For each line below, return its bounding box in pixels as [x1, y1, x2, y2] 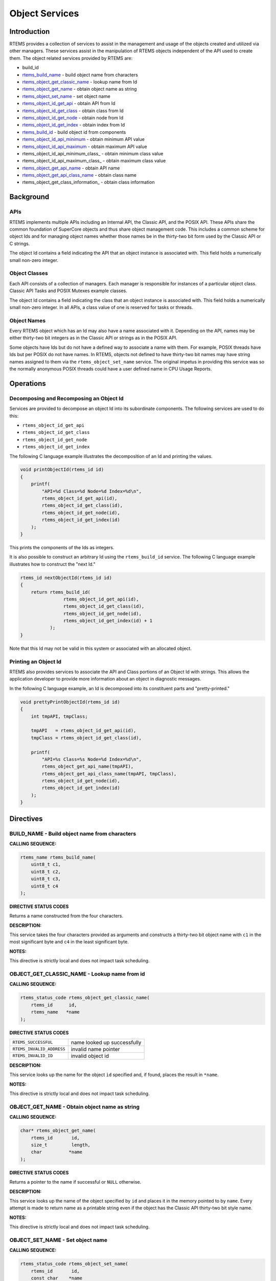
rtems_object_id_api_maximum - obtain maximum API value [22, 143, 148, 150]
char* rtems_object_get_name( [20, 1128, 96, 1133]
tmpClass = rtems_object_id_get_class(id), [31, 735, 142, 740]
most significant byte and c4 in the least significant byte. [9, 939, 129, 945]
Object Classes [9, 270, 48, 277]
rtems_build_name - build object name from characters [22, 72, 138, 78]
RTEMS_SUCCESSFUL [12, 1040, 53, 1045]
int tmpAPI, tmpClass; [31, 713, 88, 719]
